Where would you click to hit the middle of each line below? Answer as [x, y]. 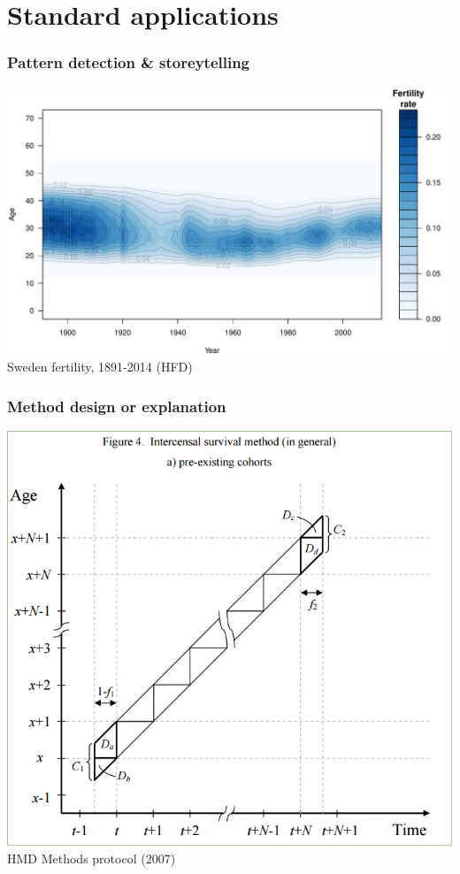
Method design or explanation [117, 406]
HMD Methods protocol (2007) [92, 859]
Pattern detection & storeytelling [129, 62]
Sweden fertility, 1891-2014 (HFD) [100, 367]
